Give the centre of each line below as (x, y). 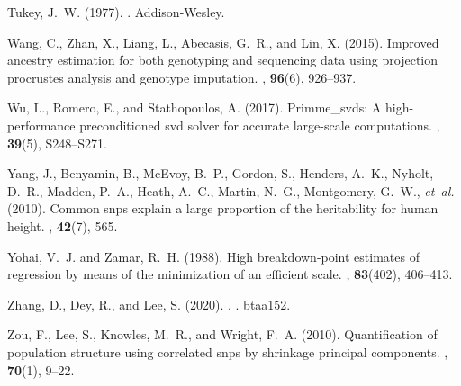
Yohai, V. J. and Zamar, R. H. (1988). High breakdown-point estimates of (213, 256)
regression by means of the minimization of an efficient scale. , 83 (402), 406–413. (230, 274)
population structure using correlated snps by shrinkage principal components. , (228, 351)
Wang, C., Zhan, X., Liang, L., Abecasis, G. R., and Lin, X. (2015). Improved (223, 42)
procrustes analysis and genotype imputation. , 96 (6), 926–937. (182, 77)
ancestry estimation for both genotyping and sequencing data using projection (223, 60)
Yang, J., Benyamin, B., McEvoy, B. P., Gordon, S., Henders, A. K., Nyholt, (221, 173)
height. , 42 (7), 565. (63, 225)
